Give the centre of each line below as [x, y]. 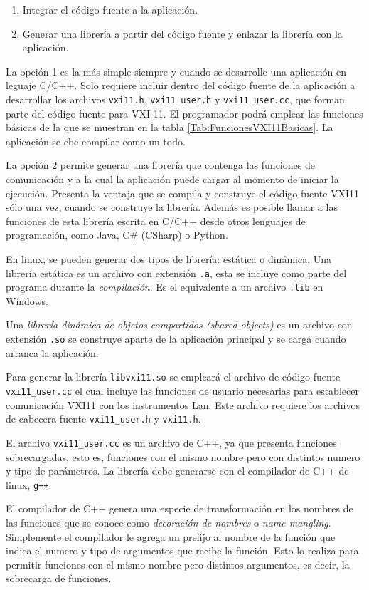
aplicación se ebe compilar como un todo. [96, 141]
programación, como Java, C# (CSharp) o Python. [117, 235]
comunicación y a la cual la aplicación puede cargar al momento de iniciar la [172, 179]
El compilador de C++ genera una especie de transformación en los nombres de [180, 508]
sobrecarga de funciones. [59, 578]
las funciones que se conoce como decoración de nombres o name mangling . [169, 522]
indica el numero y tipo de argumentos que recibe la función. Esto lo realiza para [182, 550]
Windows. [27, 300]
